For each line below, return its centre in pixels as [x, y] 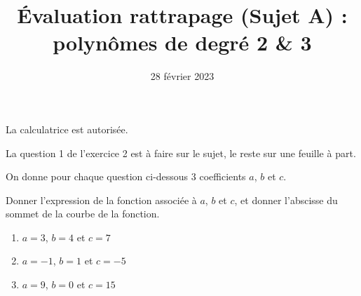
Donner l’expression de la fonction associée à [101, 200]
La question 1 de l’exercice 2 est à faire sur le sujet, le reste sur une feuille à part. [181, 153]
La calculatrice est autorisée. [67, 129]
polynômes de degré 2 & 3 [182, 42]
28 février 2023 [182, 76]
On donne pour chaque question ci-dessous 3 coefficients [126, 176]
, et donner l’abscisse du [286, 200]
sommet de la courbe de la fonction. [83, 214]
